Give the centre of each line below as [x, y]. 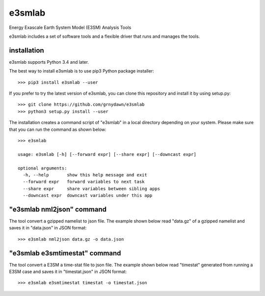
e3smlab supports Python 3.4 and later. [49, 62]
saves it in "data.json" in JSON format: [48, 228]
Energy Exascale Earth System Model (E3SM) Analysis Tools [70, 27]
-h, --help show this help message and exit [85, 175]
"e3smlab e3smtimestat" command [65, 253]
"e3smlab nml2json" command [58, 209]
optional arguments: [42, 168]
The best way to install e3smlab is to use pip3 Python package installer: [81, 71]
